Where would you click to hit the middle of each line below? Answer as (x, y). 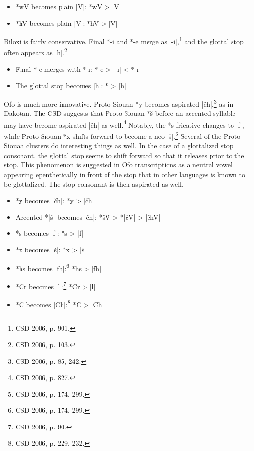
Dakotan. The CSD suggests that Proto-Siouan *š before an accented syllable (120, 113)
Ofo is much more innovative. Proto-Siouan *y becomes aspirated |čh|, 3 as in (119, 103)
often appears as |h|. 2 (36, 52)
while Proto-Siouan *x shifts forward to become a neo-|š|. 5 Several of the (113, 135)
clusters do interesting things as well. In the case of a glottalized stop (130, 146)
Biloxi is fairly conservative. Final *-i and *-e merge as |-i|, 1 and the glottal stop (124, 40)
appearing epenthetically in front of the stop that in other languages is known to (125, 174)
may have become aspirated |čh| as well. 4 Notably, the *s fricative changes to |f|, (124, 124)
